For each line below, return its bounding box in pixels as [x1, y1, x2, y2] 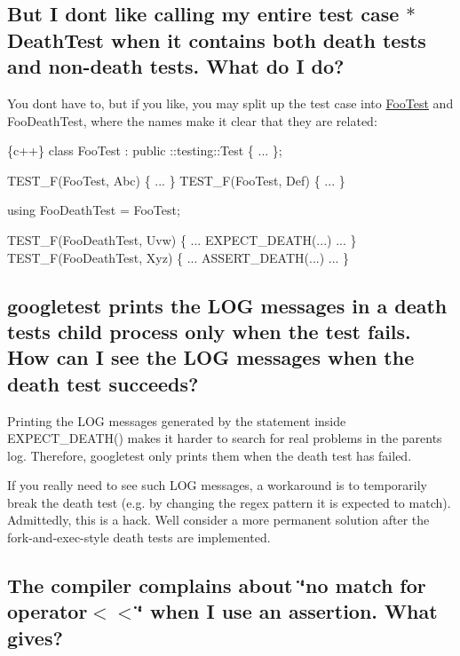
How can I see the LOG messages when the [7, 344, 415, 371]
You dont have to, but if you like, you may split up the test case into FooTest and [7, 93, 454, 112]
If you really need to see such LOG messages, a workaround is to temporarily [7, 476, 428, 494]
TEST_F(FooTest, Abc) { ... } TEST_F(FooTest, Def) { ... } [7, 170, 345, 189]
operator [7, 597, 88, 625]
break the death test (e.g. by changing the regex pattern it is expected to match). [7, 493, 451, 511]
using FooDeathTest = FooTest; [7, 201, 180, 219]
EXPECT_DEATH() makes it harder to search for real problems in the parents [7, 429, 442, 447]
